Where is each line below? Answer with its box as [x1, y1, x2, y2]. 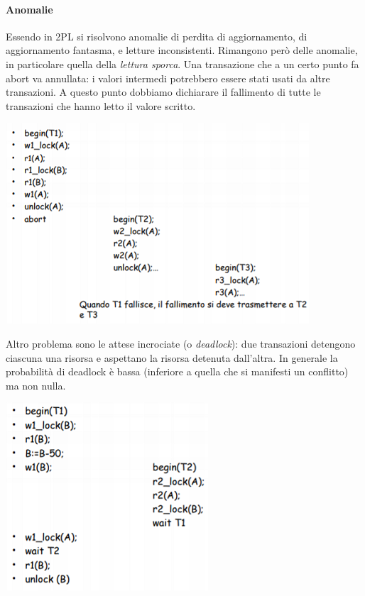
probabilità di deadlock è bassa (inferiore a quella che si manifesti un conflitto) [6, 364, 349, 379]
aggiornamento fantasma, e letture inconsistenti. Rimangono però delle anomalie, [6, 43, 358, 57]
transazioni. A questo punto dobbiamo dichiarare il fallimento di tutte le [6, 84, 321, 99]
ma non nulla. [6, 377, 66, 392]
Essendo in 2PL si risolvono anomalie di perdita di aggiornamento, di [6, 28, 307, 43]
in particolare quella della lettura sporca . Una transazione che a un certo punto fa [6, 56, 359, 71]
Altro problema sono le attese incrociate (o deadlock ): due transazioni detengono [6, 336, 356, 351]
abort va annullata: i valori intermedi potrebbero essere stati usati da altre [6, 70, 330, 85]
